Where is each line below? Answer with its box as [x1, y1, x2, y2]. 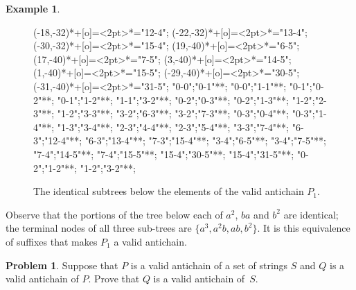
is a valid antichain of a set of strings [130, 257, 288, 272]
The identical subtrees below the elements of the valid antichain [33, 184, 304, 198]
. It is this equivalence [257, 221, 350, 235]
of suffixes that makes [6, 234, 98, 248]
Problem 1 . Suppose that [6, 257, 118, 272]
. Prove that [88, 271, 140, 286]
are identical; [283, 207, 339, 221]
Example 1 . [6, 1, 60, 15]
